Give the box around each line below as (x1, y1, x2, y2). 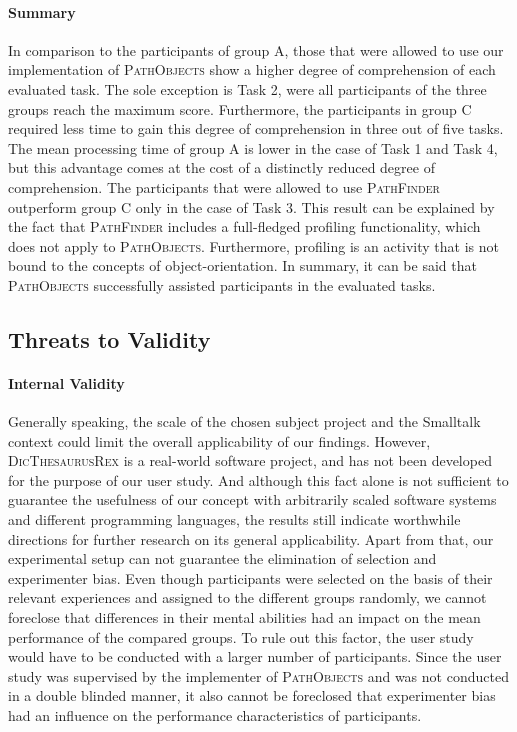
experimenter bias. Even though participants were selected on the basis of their (8, 567, 493, 588)
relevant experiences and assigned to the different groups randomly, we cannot (8, 587, 487, 608)
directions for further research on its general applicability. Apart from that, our (8, 528, 494, 549)
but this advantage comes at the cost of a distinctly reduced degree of (8, 157, 435, 178)
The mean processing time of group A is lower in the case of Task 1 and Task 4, (8, 137, 498, 158)
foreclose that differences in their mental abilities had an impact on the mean (8, 607, 481, 628)
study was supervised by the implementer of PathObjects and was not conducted (8, 665, 509, 686)
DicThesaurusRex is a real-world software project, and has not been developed (8, 450, 492, 471)
